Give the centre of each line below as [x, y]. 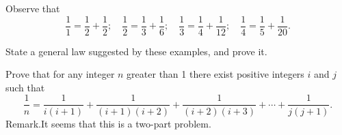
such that [25, 87]
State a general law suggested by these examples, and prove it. [136, 51]
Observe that [33, 8]
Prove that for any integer [60, 74]
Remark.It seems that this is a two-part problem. [108, 123]
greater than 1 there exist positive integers [215, 74]
